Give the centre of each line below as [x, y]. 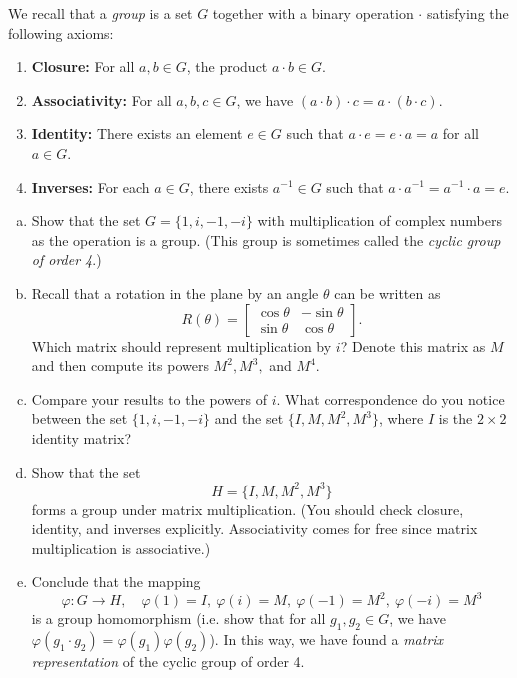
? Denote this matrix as [413, 345]
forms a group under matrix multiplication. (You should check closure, [247, 508]
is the [455, 418]
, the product [227, 66]
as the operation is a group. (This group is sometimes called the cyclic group [266, 239]
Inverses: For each [90, 186]
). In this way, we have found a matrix [326, 639]
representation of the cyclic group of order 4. [168, 661]
